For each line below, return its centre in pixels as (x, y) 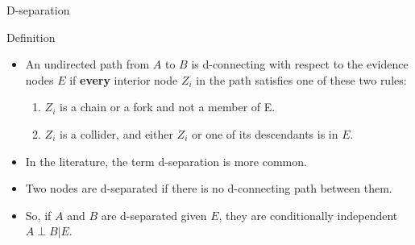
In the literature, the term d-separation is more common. (166, 161)
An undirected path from (87, 64)
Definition (31, 37)
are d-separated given (154, 215)
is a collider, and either (116, 133)
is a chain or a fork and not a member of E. (167, 107)
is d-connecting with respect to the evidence (300, 64)
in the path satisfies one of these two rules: (301, 79)
